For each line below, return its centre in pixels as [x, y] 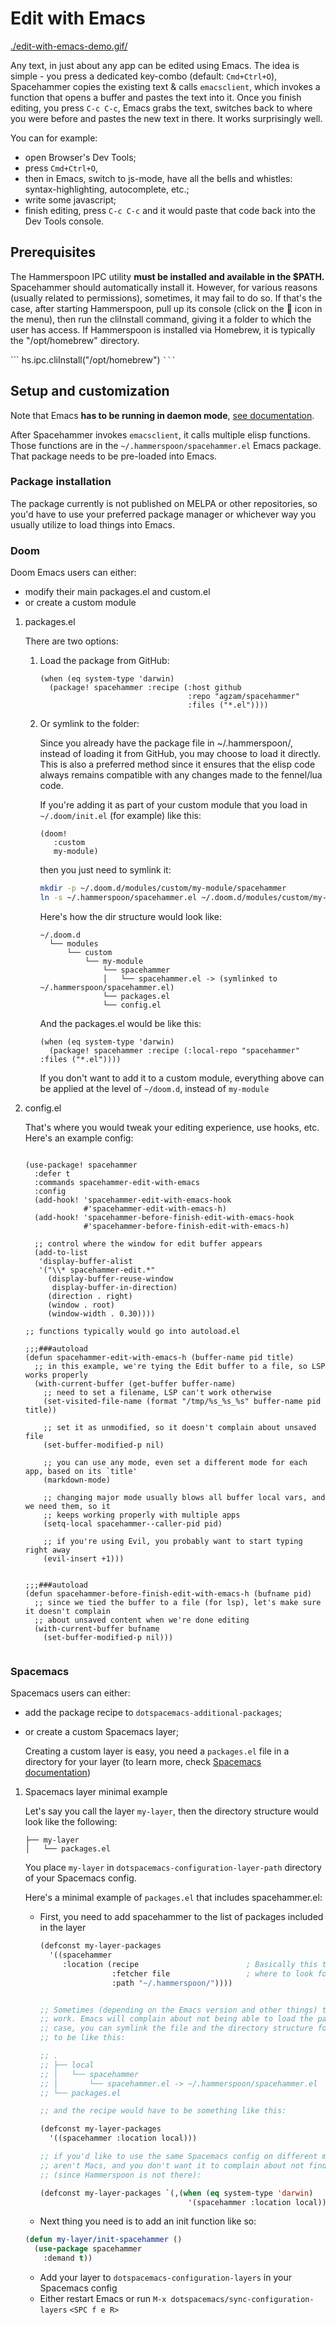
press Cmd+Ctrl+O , [61, 168]
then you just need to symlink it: [105, 870]
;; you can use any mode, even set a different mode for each [175, 1462]
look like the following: [71, 1822]
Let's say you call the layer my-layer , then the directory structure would [171, 1811]
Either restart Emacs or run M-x [103, 2299]
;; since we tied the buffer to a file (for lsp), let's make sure [178, 1602]
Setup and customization [90, 391]
